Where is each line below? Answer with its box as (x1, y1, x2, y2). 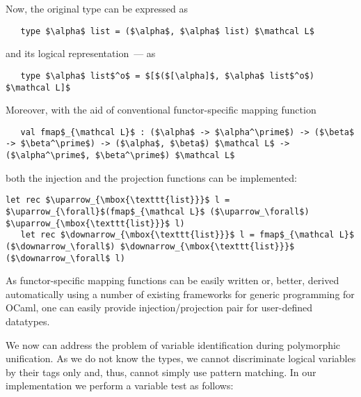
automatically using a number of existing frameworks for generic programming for (6, 286, 355, 301)
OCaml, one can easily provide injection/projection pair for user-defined (6, 300, 312, 315)
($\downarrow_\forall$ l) (6, 253, 125, 263)
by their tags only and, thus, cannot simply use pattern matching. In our (6, 364, 316, 379)
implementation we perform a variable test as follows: (6, 378, 234, 393)
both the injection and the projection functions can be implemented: (6, 170, 297, 185)
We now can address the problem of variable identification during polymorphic (6, 337, 341, 352)
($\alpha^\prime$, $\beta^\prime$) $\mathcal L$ (6, 150, 235, 161)
